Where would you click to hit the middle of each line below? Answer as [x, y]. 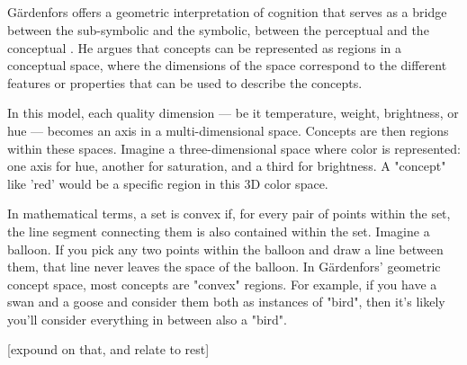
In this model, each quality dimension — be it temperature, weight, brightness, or [233, 113]
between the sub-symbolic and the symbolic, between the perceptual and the [218, 29]
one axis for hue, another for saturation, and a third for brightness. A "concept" [227, 166]
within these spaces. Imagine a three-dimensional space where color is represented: [234, 148]
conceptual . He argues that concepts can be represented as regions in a [204, 47]
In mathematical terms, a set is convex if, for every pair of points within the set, [229, 214]
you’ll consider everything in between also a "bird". [147, 319]
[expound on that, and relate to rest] [108, 349]
